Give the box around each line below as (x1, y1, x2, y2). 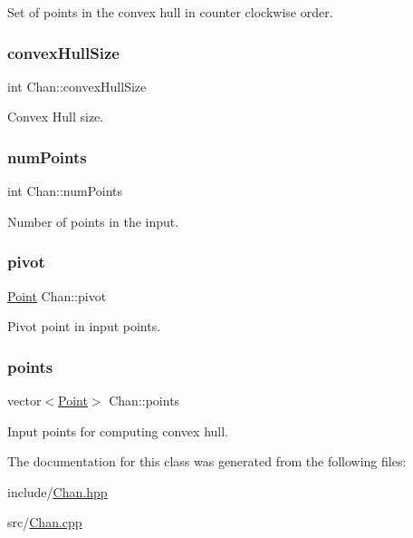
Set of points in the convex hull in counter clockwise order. (7, 3, 333, 21)
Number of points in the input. (7, 211, 179, 230)
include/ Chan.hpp (7, 482, 108, 501)
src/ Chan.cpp (7, 513, 82, 532)
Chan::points (109, 391, 180, 410)
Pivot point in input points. (7, 317, 161, 336)
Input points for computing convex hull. (7, 421, 228, 440)
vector (7, 391, 42, 410)
